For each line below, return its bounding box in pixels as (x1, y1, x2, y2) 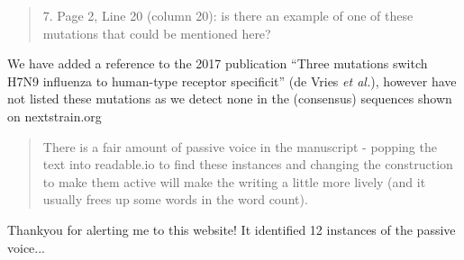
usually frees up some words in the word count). (42, 190, 308, 209)
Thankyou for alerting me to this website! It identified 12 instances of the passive (7, 220, 456, 238)
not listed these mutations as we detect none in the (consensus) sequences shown (7, 89, 452, 108)
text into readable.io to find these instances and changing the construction (42, 155, 453, 174)
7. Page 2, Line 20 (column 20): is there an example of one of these (42, 6, 414, 24)
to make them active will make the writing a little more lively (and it (42, 172, 426, 191)
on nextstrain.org (7, 106, 102, 125)
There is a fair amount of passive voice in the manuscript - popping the (42, 137, 437, 156)
